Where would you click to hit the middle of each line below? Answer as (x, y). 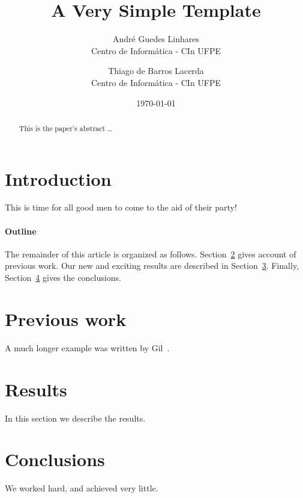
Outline (21, 231)
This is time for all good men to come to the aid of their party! (121, 207)
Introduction (58, 178)
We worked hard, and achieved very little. (82, 488)
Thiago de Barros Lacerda (156, 71)
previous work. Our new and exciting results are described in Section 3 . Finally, (152, 266)
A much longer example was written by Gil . (87, 347)
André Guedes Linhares (156, 39)
